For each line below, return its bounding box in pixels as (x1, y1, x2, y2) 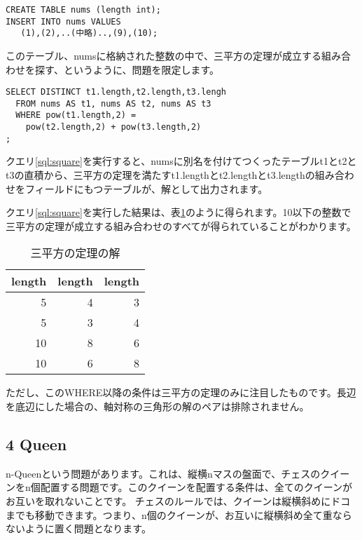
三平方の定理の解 (30, 245, 120, 262)
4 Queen (6, 433, 67, 454)
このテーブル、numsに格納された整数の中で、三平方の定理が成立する (6, 48, 321, 62)
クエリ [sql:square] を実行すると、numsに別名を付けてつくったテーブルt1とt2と (6, 154, 357, 168)
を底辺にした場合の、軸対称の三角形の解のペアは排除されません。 (6, 399, 309, 413)
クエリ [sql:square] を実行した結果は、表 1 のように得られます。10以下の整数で (6, 205, 351, 220)
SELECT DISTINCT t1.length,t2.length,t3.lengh (6, 87, 226, 97)
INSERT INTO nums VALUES (6, 16, 121, 27)
